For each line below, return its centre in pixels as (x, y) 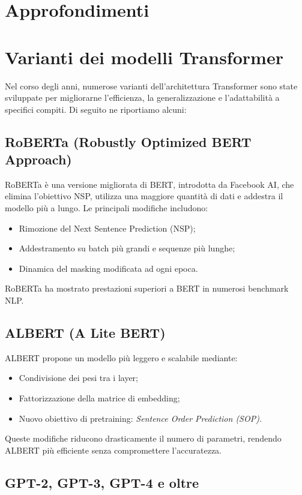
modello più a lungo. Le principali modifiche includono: (107, 208)
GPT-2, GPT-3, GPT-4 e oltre (102, 482)
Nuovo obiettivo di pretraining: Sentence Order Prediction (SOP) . (140, 418)
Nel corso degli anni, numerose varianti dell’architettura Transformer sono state (151, 85)
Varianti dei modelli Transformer (144, 57)
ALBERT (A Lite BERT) (85, 333)
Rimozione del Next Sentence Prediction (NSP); (107, 228)
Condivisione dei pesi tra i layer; (78, 378)
